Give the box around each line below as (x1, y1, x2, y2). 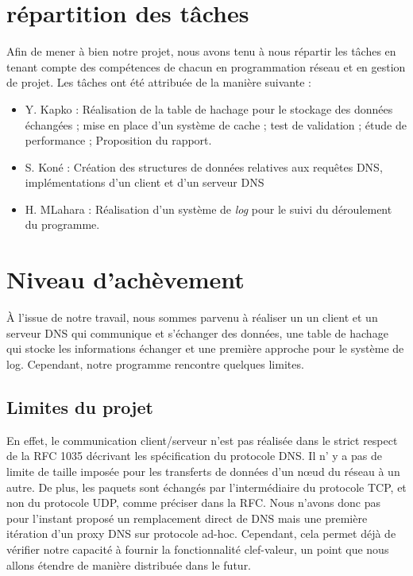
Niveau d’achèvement (6, 263, 245, 296)
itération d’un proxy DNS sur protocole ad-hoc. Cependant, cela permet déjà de (6, 525, 396, 542)
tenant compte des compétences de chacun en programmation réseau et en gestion (6, 58, 406, 75)
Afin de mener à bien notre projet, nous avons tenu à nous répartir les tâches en (6, 43, 396, 60)
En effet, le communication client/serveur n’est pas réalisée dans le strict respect (6, 431, 398, 448)
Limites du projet (6, 394, 153, 419)
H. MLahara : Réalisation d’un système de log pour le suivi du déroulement (25, 200, 392, 217)
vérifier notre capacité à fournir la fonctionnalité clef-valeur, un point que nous (6, 540, 389, 557)
